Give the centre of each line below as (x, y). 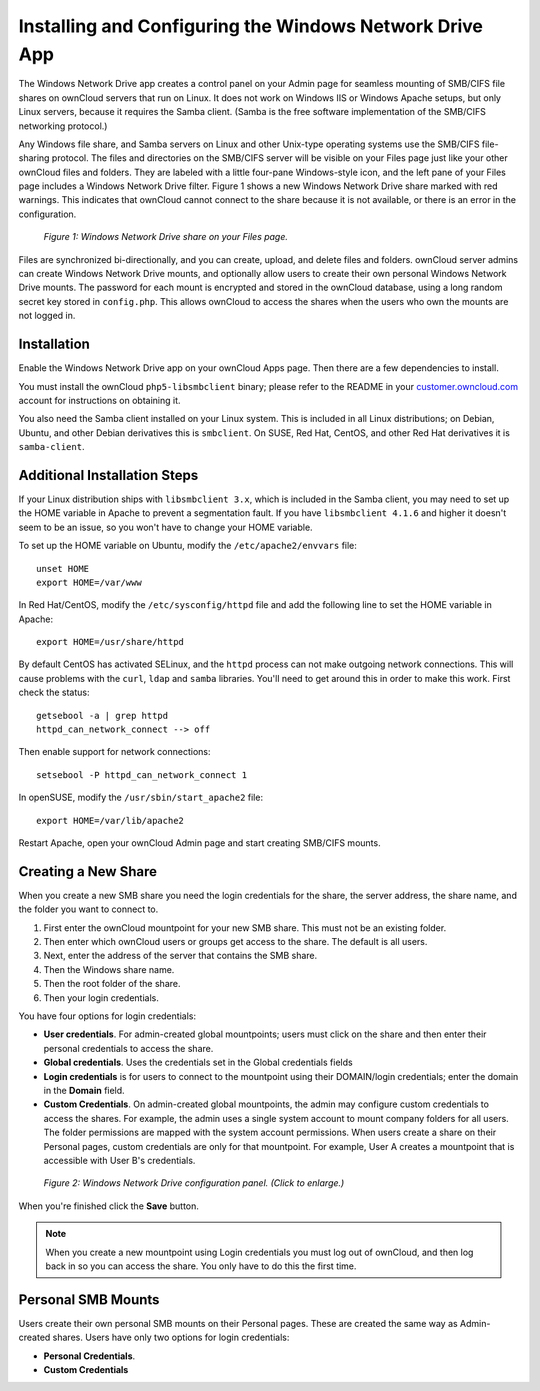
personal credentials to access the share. (128, 1048)
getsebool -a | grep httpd (102, 715)
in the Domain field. (84, 1090)
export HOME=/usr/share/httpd (110, 642)
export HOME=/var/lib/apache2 (110, 820)
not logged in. (47, 316)
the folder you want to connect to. (88, 909)
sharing (34, 158)
